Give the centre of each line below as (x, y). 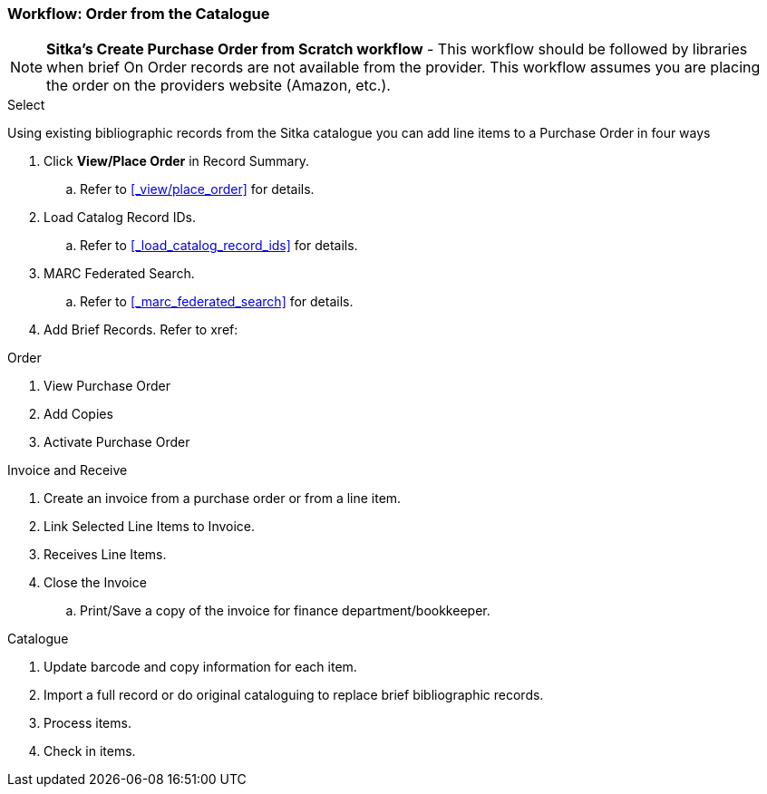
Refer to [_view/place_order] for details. (197, 189)
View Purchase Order (107, 386)
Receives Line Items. (105, 555)
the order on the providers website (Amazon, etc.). (218, 86)
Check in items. (90, 751)
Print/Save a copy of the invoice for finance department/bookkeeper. (285, 611)
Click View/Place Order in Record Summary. (177, 161)
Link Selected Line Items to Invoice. (150, 527)
